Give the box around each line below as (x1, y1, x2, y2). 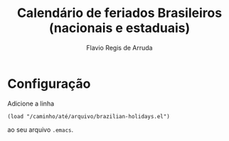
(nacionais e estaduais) (48, 20, 191, 36)
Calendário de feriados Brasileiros (16, 5, 223, 21)
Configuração (7, 76, 91, 91)
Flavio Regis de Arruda (86, 43, 153, 52)
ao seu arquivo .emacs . (7, 125, 74, 134)
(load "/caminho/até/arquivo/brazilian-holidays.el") (7, 113, 171, 120)
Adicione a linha (7, 99, 55, 108)
